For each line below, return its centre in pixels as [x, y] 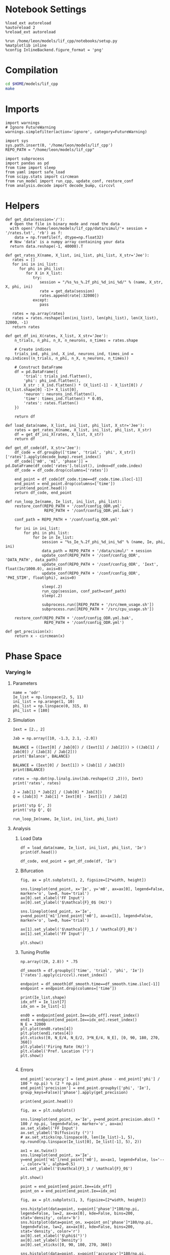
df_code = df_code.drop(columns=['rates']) [62, 470]
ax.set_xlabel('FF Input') [49, 1128]
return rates [26, 327]
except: [41, 300]
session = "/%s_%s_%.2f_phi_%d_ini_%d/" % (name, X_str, [101, 282]
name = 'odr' [27, 693]
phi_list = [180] [31, 710]
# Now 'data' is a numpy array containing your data [67, 242]
